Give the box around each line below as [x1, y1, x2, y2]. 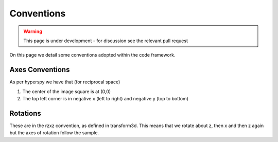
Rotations [9, 109, 41, 118]
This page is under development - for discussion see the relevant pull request [23, 38, 188, 44]
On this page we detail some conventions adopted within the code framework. [9, 52, 176, 58]
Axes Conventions [9, 65, 70, 74]
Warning [23, 28, 42, 34]
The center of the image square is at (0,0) [22, 88, 111, 95]
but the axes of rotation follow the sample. [9, 130, 99, 136]
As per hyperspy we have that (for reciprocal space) [9, 79, 120, 85]
